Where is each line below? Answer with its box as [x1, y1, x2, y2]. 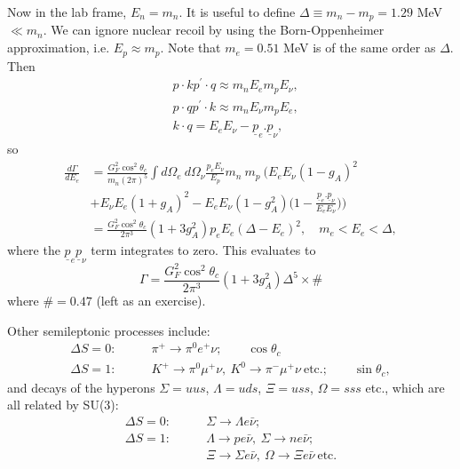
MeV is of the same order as [283, 38, 436, 57]
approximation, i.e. [7, 38, 110, 57]
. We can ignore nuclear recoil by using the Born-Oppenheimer [43, 20, 385, 39]
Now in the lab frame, [7, 3, 127, 20]
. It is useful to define [178, 3, 296, 20]
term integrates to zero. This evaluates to [91, 241, 316, 259]
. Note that [160, 38, 221, 57]
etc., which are [365, 378, 445, 396]
